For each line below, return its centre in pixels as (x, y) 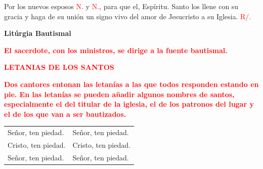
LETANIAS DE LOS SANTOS (59, 67)
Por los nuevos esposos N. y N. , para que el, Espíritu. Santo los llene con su (121, 6)
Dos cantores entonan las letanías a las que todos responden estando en (131, 84)
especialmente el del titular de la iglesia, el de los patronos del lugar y (129, 104)
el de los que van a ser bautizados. (65, 114)
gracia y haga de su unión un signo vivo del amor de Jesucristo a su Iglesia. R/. (128, 16)
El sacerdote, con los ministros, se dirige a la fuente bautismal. (116, 50)
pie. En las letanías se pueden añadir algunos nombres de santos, (119, 94)
